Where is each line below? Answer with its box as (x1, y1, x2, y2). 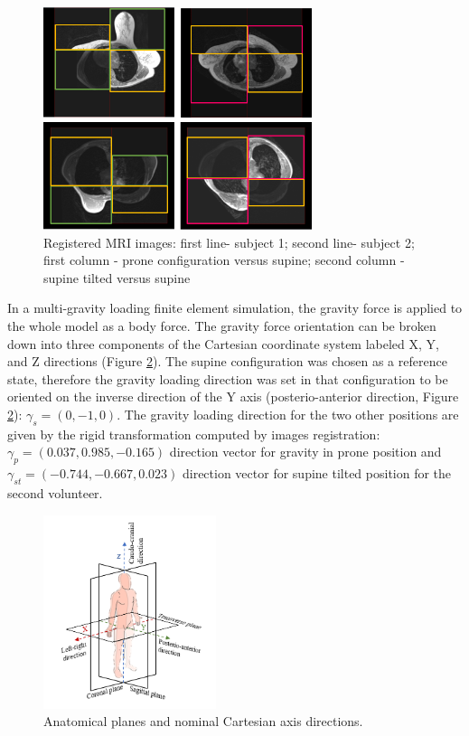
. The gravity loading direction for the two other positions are (117, 405, 459, 424)
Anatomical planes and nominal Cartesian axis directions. (43, 712, 363, 731)
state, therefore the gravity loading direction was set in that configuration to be (7, 369, 448, 388)
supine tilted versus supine (43, 268, 191, 287)
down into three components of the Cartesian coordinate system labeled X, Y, (7, 334, 439, 353)
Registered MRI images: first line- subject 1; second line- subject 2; (43, 232, 415, 251)
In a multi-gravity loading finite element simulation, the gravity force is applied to (7, 298, 463, 317)
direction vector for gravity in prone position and (169, 442, 442, 461)
